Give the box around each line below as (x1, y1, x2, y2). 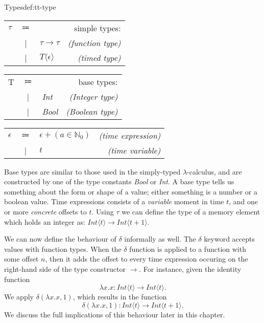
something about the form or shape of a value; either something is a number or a (4, 186, 257, 197)
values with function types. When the (4, 243, 122, 254)
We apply (4, 291, 34, 302)
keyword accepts (204, 233, 255, 244)
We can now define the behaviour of (4, 233, 116, 244)
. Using (91, 206, 114, 217)
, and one (229, 196, 258, 207)
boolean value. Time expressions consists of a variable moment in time (4, 196, 224, 207)
